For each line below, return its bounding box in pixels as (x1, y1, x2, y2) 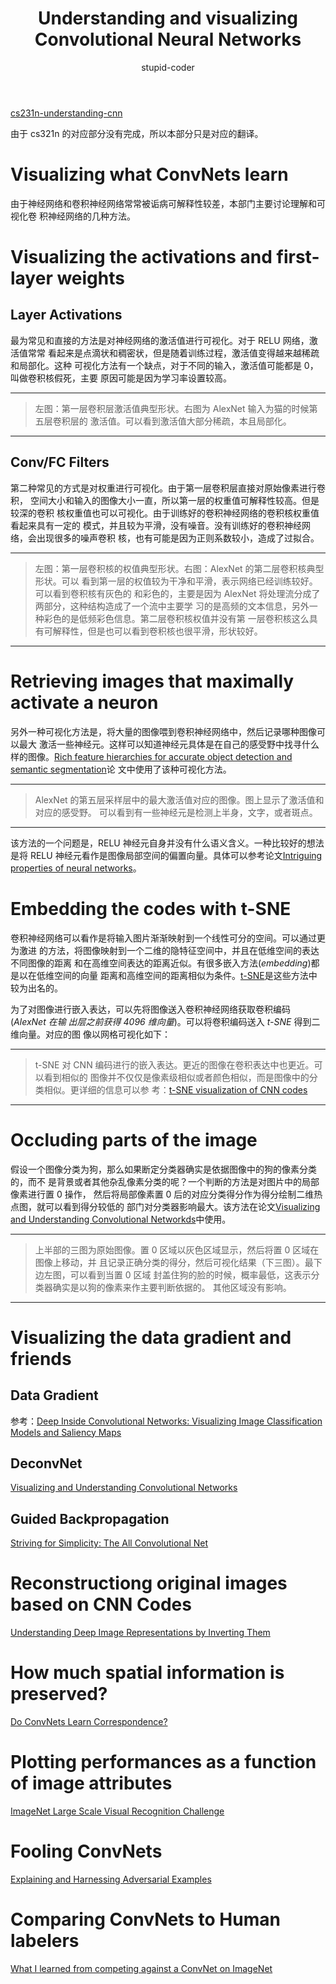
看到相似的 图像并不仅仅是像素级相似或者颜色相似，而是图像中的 (43, 1071, 310, 1083)
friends (10, 1347, 72, 1370)
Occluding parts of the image (10, 1128, 258, 1151)
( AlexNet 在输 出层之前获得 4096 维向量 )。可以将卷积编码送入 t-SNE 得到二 (10, 1015, 321, 1027)
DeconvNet (10, 1455, 83, 1472)
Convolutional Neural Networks (34, 28, 302, 51)
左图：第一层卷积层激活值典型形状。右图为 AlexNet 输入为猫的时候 (34, 402, 310, 414)
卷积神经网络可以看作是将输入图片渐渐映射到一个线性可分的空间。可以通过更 (10, 932, 326, 944)
